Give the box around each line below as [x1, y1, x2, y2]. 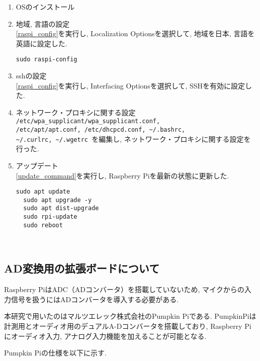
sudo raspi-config [16, 56, 77, 63]
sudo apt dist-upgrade [23, 205, 99, 212]
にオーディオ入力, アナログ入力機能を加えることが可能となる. [4, 330, 207, 341]
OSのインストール [16, 2, 75, 12]
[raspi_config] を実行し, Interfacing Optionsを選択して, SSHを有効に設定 [16, 80, 245, 91]
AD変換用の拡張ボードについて [4, 260, 160, 276]
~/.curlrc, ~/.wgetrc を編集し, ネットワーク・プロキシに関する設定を [16, 133, 251, 144]
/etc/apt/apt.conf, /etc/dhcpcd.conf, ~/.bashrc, [16, 126, 186, 134]
